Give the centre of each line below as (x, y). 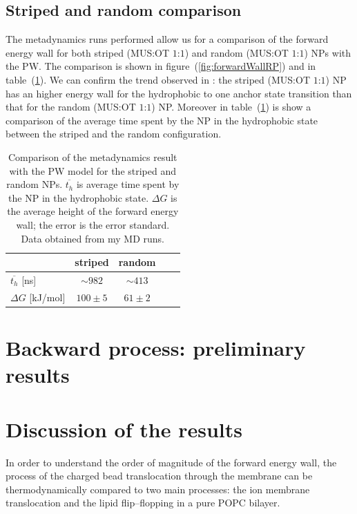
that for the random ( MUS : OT (71, 107)
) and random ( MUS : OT (237, 52)
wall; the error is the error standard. (93, 224)
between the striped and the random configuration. (114, 134)
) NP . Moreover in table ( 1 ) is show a (231, 107)
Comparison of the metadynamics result (93, 156)
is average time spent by (128, 184)
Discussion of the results (124, 429)
